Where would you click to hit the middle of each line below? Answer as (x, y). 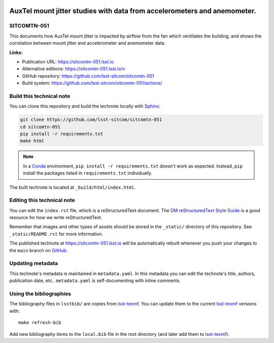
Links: (16, 52)
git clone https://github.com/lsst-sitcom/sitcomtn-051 (91, 120)
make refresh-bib (40, 323)
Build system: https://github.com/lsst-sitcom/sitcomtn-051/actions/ (92, 83)
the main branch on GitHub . (39, 250)
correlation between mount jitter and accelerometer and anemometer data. (88, 43)
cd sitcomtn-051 (40, 127)
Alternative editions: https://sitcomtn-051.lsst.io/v (74, 69)
